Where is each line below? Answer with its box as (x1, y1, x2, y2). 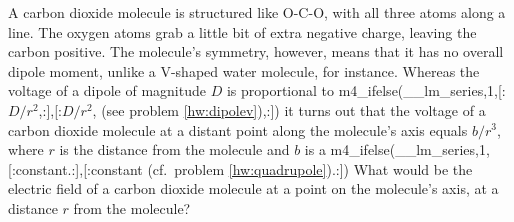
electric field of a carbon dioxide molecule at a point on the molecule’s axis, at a (8, 178, 499, 199)
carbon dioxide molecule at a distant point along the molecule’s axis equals (8, 119, 468, 140)
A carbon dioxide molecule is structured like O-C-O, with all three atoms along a (8, 2, 506, 22)
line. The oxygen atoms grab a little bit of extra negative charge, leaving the (8, 21, 477, 42)
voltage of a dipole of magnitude (8, 80, 206, 101)
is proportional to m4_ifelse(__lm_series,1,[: (226, 80, 506, 101)
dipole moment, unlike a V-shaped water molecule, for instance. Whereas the (8, 60, 480, 81)
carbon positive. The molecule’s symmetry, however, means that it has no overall (8, 41, 504, 62)
